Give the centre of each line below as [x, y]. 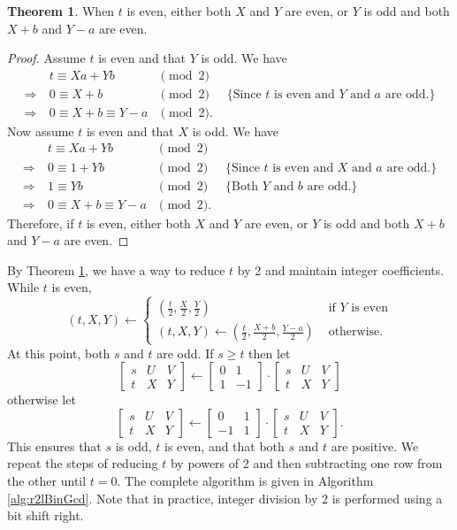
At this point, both [59, 353]
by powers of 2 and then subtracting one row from [306, 463]
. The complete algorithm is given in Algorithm [245, 480]
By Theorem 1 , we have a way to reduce [116, 269]
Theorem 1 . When [61, 11]
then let [270, 353]
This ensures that [54, 446]
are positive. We [375, 446]
